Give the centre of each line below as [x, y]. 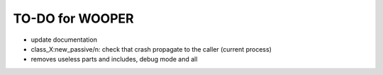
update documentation [64, 40]
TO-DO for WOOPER [73, 18]
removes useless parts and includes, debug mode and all [114, 59]
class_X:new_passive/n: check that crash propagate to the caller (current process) [151, 49]
